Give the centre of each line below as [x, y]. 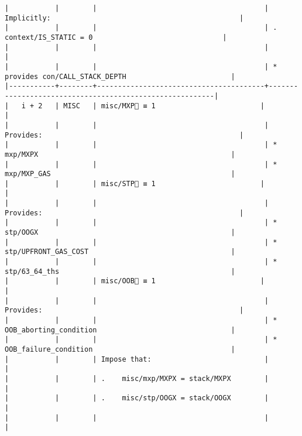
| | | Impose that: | [137, 359]
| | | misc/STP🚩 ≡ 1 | [135, 183]
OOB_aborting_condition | [120, 330]
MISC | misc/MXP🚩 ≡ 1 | [164, 106]
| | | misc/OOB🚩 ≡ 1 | [135, 281]
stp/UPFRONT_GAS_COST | [120, 252]
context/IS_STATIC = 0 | [116, 37]
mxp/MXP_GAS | [120, 174]
